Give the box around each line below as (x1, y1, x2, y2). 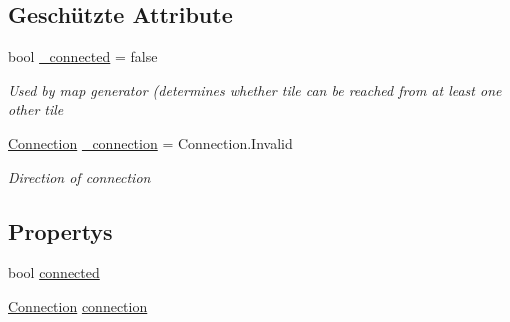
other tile (8, 99, 64, 120)
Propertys (8, 215, 113, 246)
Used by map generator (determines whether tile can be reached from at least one (8, 79, 502, 100)
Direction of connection (8, 166, 151, 187)
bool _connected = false (8, 46, 158, 67)
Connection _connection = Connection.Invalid (8, 132, 293, 153)
